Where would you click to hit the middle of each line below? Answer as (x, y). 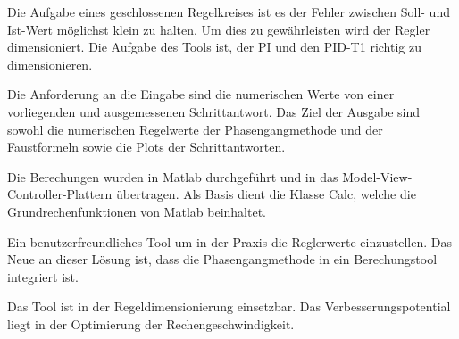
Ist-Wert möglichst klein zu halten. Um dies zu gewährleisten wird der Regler (219, 29)
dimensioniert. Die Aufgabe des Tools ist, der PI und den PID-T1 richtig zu (214, 47)
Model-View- (377, 176)
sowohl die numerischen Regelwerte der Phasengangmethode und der (195, 129)
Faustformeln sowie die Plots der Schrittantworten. (146, 147)
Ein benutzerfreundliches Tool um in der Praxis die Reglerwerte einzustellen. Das (229, 241)
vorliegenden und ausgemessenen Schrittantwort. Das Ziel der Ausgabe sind (214, 111)
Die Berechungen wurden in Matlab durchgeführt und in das (173, 176)
